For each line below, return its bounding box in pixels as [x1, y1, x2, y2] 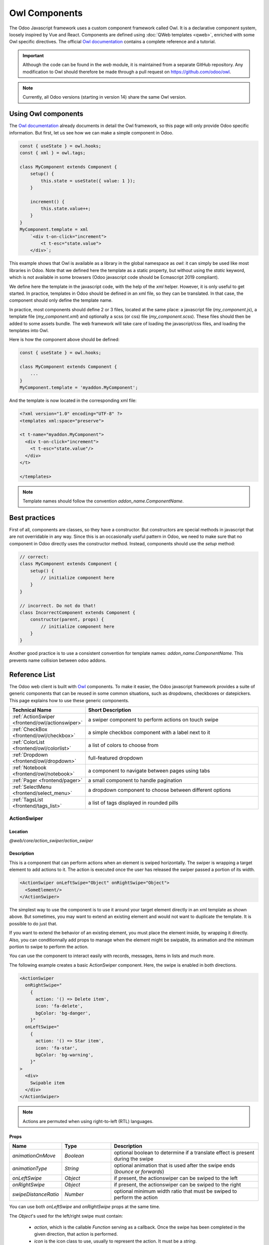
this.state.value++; [40, 206, 91, 212]
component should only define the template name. [9, 297, 113, 303]
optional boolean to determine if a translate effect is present [114, 1149, 255, 1156]
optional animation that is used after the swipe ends [114, 1162, 235, 1169]
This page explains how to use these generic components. [9, 697, 130, 703]
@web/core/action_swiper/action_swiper [9, 838, 94, 844]
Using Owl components [9, 110, 84, 118]
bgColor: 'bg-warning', [35, 1052, 94, 1058]
